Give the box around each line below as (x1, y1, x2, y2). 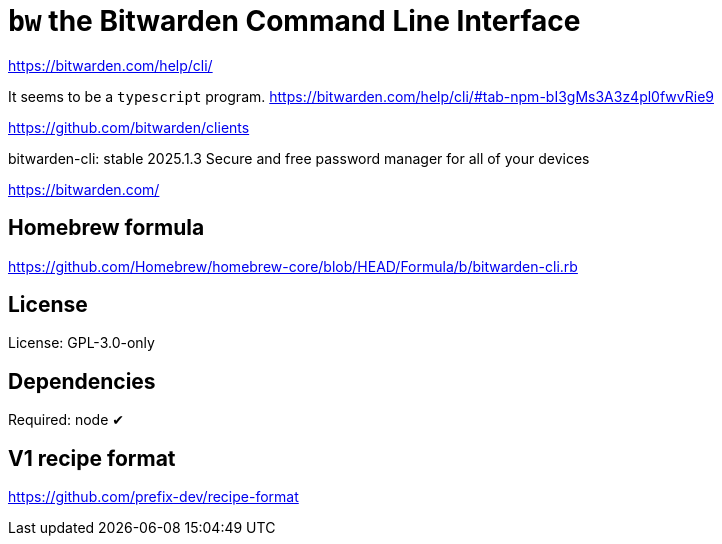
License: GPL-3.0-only (8, 334, 155, 352)
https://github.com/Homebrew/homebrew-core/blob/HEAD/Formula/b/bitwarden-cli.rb (8, 257, 578, 275)
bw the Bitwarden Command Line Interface (8, 4, 581, 38)
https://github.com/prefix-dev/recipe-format (8, 488, 299, 506)
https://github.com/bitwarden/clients (8, 118, 250, 136)
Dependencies (8, 368, 156, 394)
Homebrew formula (8, 215, 205, 241)
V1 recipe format (8, 445, 176, 471)
